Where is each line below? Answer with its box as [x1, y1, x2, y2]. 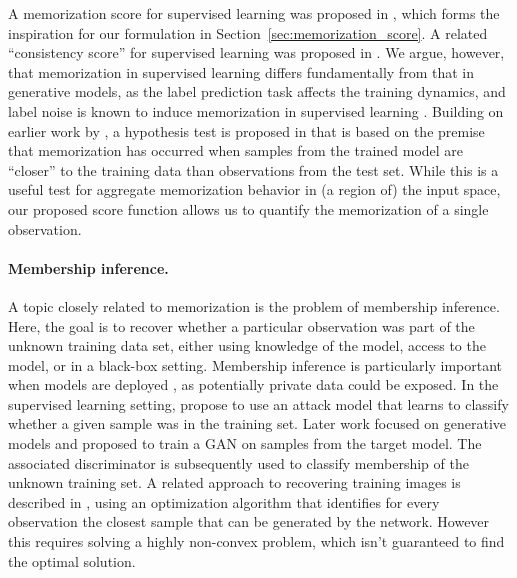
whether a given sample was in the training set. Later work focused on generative [8, 413, 507, 434]
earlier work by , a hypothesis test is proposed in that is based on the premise [8, 120, 485, 141]
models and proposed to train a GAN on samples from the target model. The [8, 433, 482, 454]
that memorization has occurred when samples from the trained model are [8, 140, 464, 161]
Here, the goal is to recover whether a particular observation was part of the [8, 315, 475, 336]
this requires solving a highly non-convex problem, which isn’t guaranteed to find [8, 531, 505, 552]
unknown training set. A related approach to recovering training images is [8, 472, 461, 493]
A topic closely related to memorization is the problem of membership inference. [8, 295, 500, 316]
